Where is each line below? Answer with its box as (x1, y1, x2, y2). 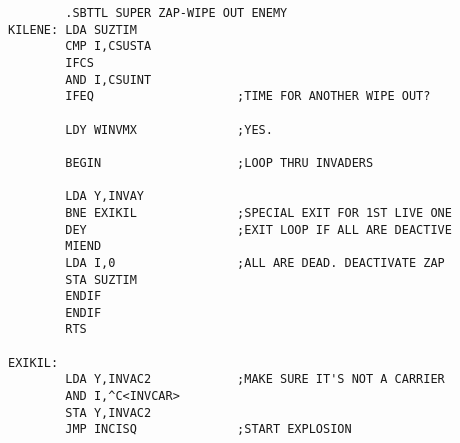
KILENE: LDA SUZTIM (8, 22, 137, 37)
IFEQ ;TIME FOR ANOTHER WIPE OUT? (65, 89, 431, 104)
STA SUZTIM (65, 272, 137, 287)
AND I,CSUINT (65, 72, 152, 87)
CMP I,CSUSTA (65, 39, 152, 54)
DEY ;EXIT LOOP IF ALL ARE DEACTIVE (65, 222, 452, 237)
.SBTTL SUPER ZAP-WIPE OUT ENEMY (65, 6, 288, 20)
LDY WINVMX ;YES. (65, 122, 273, 137)
